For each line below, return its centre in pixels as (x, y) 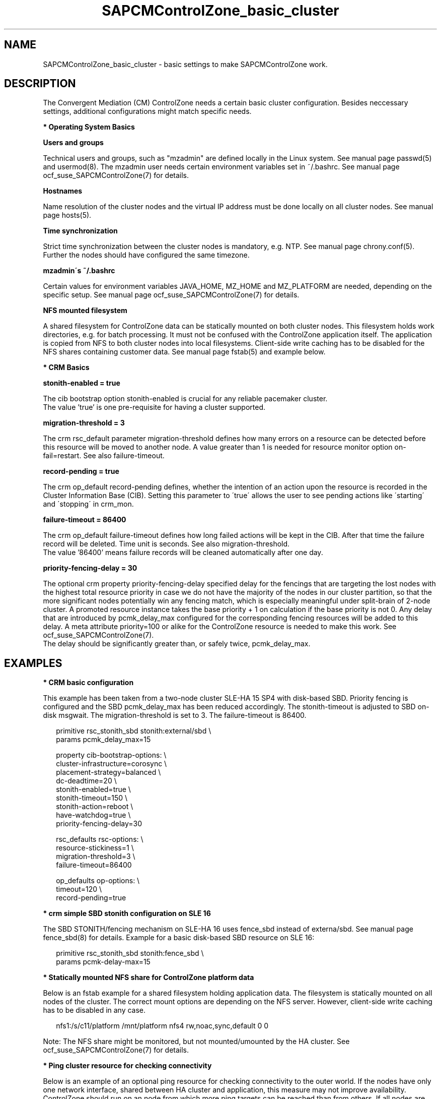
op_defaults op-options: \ (98, 881)
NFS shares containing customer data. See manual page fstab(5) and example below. (184, 352)
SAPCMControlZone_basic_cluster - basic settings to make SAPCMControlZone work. (185, 64)
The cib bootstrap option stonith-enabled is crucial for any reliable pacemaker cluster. (185, 399)
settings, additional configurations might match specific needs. (147, 111)
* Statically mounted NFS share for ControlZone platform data (149, 978)
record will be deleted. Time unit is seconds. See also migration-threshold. (166, 544)
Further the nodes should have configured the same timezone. (146, 255)
